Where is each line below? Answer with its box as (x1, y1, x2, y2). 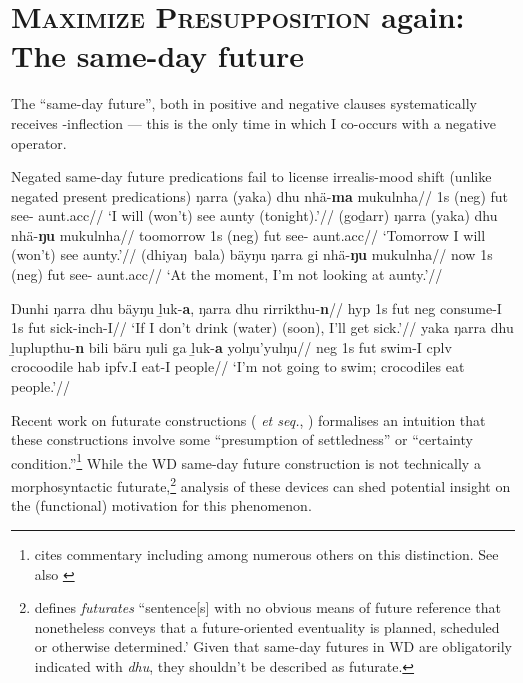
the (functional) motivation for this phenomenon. (11, 495, 312, 516)
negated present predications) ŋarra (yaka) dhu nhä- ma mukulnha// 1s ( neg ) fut (11, 185, 508, 206)
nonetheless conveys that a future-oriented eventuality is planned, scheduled (34, 616, 500, 637)
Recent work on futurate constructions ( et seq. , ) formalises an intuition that (11, 409, 486, 430)
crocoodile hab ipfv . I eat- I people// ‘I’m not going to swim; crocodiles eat (11, 356, 465, 377)
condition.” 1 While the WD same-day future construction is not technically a (11, 449, 481, 473)
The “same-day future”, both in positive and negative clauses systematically (11, 93, 477, 114)
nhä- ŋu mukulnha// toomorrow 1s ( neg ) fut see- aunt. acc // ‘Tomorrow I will (11, 224, 486, 245)
